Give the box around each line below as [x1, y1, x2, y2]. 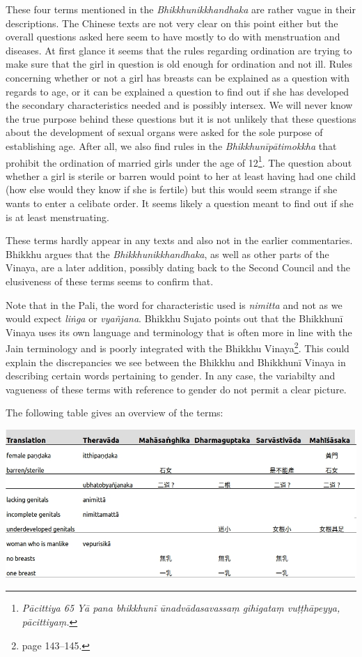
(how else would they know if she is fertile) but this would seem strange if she [6, 182, 338, 197]
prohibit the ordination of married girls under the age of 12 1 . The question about [6, 153, 352, 169]
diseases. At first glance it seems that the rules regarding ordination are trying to [6, 43, 352, 57]
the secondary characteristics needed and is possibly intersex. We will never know [6, 98, 353, 112]
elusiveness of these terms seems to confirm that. [6, 273, 214, 288]
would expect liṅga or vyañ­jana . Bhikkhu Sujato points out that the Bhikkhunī [6, 311, 343, 326]
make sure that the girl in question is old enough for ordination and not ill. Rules [6, 56, 353, 71]
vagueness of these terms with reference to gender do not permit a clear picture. [6, 382, 347, 396]
